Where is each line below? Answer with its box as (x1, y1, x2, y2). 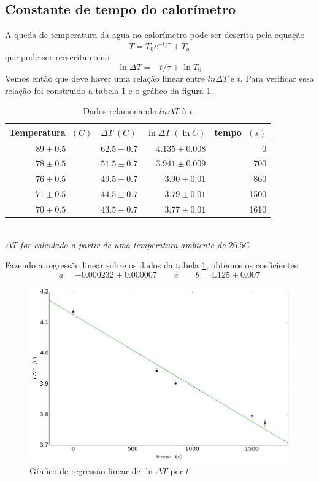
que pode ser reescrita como (5, 50, 110, 63)
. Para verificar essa (240, 71, 314, 84)
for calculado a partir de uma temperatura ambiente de (20, 238, 226, 251)
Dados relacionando (83, 104, 157, 117)
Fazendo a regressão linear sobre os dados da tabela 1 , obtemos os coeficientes (5, 259, 298, 272)
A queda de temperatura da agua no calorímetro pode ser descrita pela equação (5, 28, 305, 41)
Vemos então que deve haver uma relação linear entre (5, 71, 206, 84)
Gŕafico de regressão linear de (29, 464, 140, 477)
